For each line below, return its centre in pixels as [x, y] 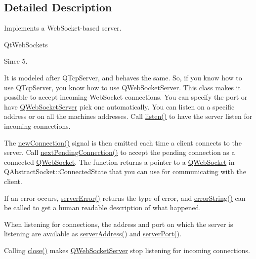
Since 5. [16, 61]
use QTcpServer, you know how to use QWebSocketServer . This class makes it [122, 87]
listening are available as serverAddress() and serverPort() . [93, 234]
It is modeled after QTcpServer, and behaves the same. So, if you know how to [123, 77]
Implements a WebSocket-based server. [63, 28]
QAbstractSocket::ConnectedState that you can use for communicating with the [125, 171]
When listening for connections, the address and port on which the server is [119, 224]
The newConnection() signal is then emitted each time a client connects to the [123, 142]
